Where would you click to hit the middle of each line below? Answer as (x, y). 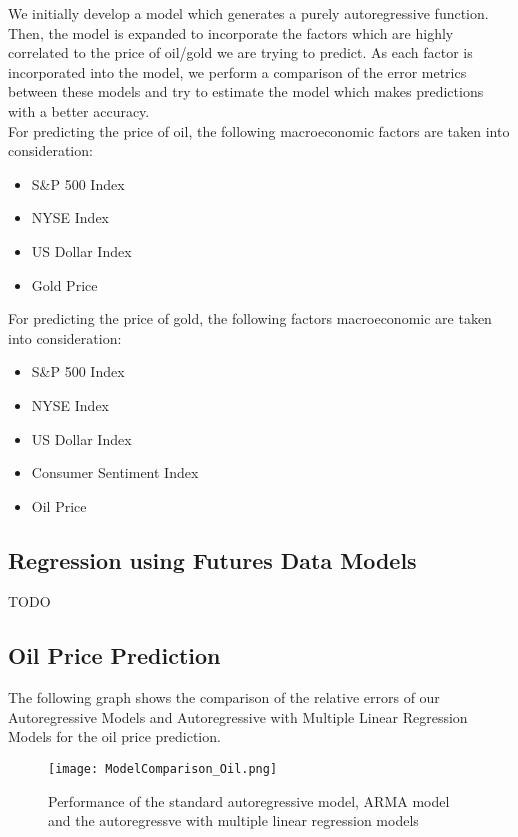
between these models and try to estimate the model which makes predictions (246, 91)
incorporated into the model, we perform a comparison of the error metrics (237, 71)
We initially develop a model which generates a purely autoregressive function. (248, 13)
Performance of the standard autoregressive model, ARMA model (249, 800)
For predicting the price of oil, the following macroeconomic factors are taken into (259, 130)
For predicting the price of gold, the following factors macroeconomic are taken (250, 318)
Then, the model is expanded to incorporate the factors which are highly (231, 32)
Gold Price (64, 284)
